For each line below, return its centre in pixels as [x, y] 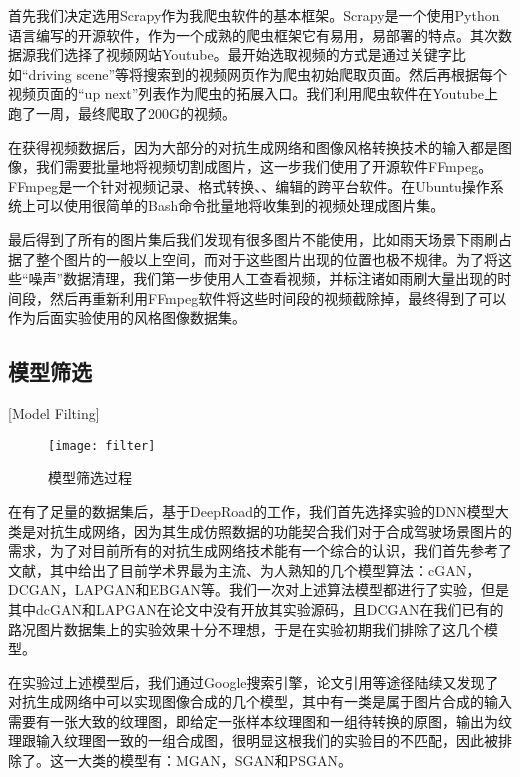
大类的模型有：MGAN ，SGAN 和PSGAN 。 [214, 760]
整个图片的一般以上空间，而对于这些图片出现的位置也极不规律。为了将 [266, 258]
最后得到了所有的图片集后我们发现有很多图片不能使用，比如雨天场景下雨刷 [253, 238]
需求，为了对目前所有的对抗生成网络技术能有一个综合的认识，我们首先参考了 [260, 550]
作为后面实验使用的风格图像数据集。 [127, 317]
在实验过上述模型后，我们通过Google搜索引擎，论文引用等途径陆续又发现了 [253, 681]
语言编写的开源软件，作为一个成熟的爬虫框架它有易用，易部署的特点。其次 [253, 34]
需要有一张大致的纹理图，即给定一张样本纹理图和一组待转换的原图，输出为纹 [260, 720]
